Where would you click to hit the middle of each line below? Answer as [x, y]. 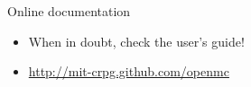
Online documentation [69, 11]
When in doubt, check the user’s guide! [136, 41]
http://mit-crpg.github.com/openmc [129, 71]
